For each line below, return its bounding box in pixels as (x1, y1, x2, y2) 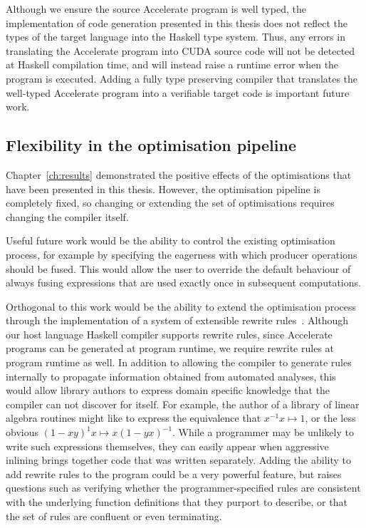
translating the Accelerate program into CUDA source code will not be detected (6, 43, 355, 58)
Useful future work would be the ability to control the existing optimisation (6, 233, 335, 248)
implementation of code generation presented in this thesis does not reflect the (6, 15, 347, 30)
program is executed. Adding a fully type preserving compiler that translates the (6, 71, 358, 86)
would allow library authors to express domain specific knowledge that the (6, 383, 330, 398)
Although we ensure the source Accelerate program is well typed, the (6, 1, 306, 16)
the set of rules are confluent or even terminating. (6, 508, 222, 523)
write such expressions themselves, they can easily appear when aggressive (6, 438, 329, 453)
